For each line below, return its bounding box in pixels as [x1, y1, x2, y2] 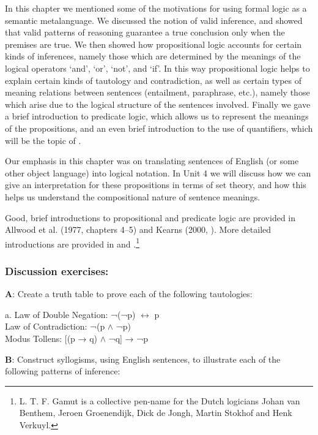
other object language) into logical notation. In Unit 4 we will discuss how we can [5, 166, 311, 179]
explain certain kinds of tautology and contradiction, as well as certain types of [5, 74, 302, 86]
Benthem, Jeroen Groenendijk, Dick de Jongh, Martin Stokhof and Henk [19, 406, 292, 419]
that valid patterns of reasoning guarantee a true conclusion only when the [5, 26, 285, 39]
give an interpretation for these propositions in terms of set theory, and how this [5, 178, 306, 191]
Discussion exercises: [5, 263, 109, 278]
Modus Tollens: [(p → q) [5, 331, 98, 344]
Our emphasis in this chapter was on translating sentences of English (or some [5, 154, 299, 167]
